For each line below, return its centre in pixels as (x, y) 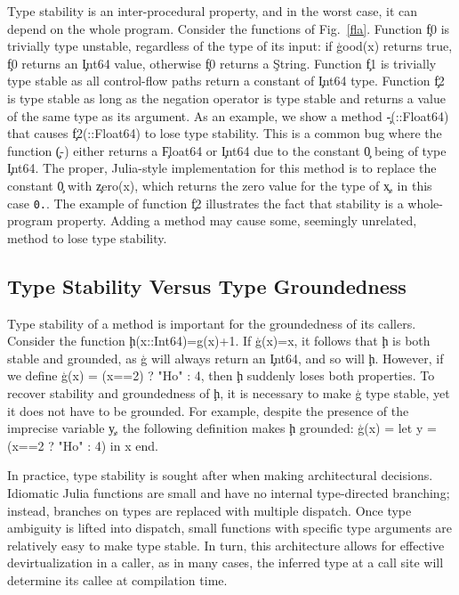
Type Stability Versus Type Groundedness (207, 285)
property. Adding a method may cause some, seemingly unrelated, (237, 220)
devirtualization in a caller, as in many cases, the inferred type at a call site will (225, 562)
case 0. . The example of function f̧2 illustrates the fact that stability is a (205, 203)
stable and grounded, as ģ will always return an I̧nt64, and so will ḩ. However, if (225, 358)
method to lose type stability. (87, 237)
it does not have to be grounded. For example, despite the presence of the (208, 410)
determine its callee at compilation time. (117, 579)
